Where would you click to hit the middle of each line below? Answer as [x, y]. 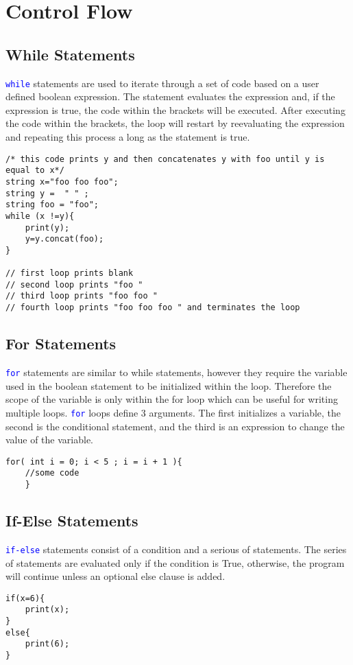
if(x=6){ [25, 598]
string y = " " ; [47, 193]
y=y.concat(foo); [64, 239]
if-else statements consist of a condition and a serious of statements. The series [176, 549]
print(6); [47, 644]
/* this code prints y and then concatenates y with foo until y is [165, 159]
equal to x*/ [35, 171]
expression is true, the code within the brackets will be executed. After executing [175, 109]
